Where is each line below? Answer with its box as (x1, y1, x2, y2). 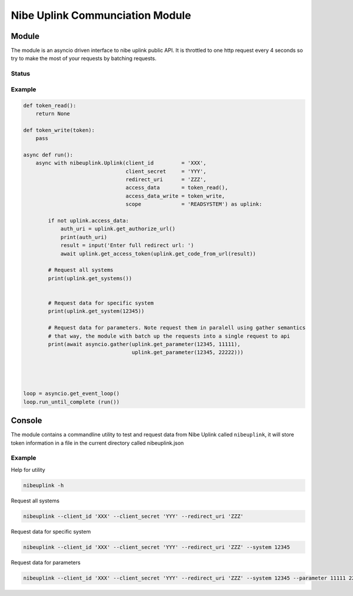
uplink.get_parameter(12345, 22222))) (131, 349, 244, 356)
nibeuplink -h (23, 482, 64, 488)
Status (11, 69, 31, 78)
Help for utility (11, 466, 45, 473)
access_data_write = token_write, (125, 192, 225, 199)
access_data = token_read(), (125, 184, 228, 191)
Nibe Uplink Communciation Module (11, 9, 191, 22)
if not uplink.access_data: (48, 218, 129, 224)
